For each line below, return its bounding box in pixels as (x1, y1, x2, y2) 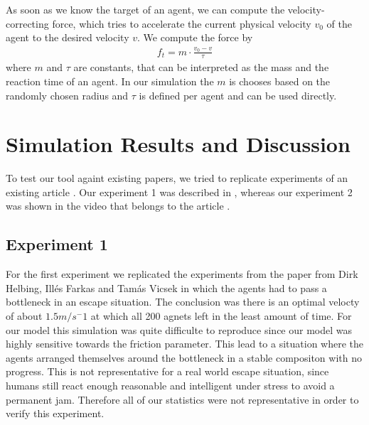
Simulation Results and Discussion (6, 129, 351, 158)
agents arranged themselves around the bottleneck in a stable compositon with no (6, 350, 362, 365)
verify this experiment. (6, 406, 105, 421)
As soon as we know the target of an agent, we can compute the (6, 2, 285, 16)
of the (326, 16, 352, 31)
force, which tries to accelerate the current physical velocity (52, 16, 311, 31)
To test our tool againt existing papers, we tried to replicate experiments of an (6, 171, 348, 185)
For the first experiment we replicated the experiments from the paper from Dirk (6, 267, 358, 281)
